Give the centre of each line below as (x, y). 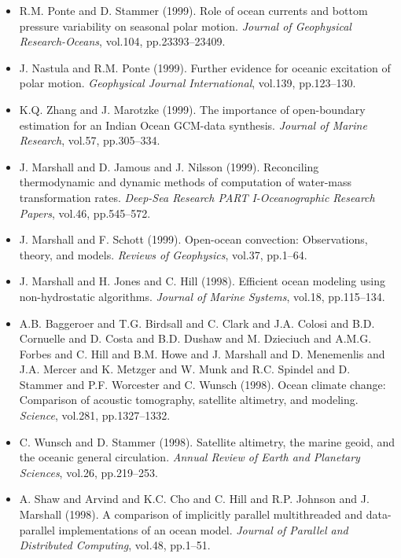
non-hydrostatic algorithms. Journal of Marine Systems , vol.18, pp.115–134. (202, 296)
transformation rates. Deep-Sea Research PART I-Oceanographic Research (197, 197)
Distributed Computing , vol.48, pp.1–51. (115, 545)
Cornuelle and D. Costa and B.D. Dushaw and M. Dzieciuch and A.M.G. (195, 338)
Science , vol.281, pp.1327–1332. (95, 415)
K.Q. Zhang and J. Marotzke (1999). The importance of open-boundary (192, 109)
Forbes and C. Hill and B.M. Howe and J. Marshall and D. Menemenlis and (202, 353)
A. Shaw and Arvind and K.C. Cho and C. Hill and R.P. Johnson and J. (194, 499)
